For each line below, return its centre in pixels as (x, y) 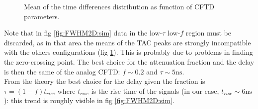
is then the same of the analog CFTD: (62, 71)
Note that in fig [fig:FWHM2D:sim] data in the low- (83, 33)
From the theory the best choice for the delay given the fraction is (105, 81)
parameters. (42, 16)
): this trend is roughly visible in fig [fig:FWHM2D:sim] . (89, 100)
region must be (208, 33)
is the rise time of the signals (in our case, (155, 91)
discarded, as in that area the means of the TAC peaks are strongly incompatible (128, 42)
